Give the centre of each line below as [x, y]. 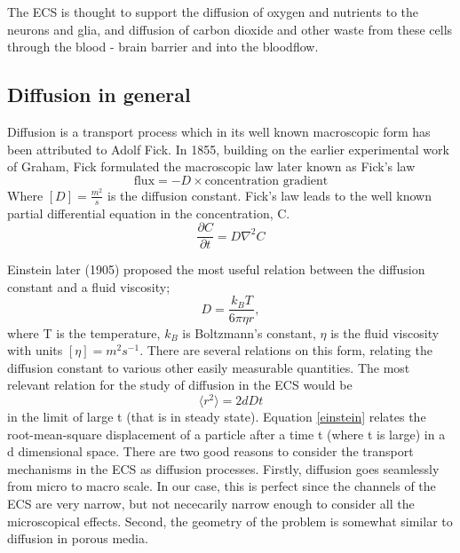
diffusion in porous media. [78, 538]
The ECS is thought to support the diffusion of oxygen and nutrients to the [213, 12]
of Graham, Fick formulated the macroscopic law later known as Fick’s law [211, 166]
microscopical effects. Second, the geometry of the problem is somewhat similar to [230, 521]
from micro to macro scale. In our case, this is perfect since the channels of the [222, 486]
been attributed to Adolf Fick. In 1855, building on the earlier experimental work [228, 149]
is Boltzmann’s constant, [249, 332]
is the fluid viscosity [385, 332]
